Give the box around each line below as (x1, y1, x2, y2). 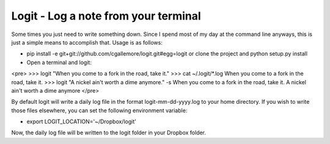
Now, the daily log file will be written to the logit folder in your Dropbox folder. (11, 129, 207, 137)
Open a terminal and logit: (26, 59, 92, 66)
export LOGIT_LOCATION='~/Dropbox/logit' (26, 118, 137, 125)
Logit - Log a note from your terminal (11, 9, 201, 23)
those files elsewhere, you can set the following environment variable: (11, 107, 188, 114)
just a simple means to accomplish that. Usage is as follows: (11, 38, 163, 46)
